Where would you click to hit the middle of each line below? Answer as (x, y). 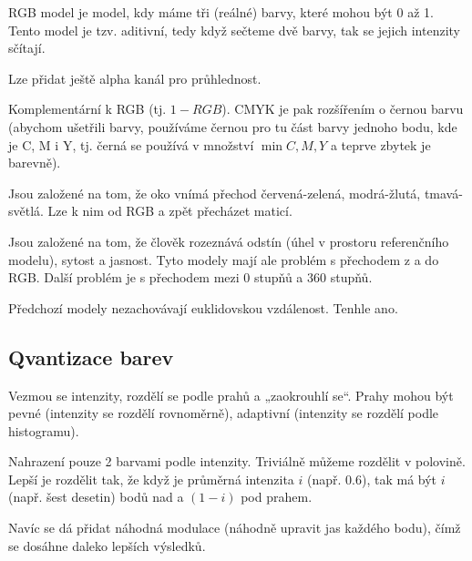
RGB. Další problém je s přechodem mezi (124, 277)
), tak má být (399, 479)
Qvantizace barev (91, 357)
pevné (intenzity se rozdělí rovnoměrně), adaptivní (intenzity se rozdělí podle (224, 413)
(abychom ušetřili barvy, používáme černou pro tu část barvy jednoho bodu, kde (233, 126)
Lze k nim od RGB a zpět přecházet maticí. (170, 211)
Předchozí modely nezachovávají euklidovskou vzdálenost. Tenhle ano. (203, 307)
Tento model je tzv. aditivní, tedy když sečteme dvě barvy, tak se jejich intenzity (235, 30)
